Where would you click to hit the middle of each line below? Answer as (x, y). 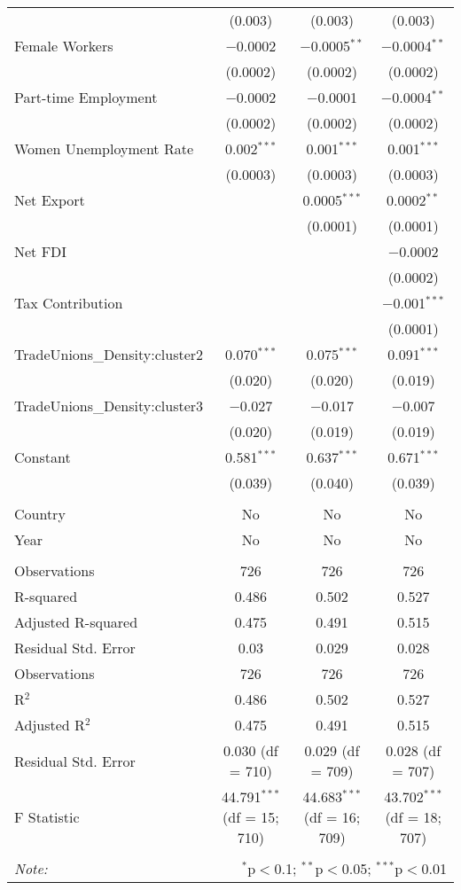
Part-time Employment (86, 97)
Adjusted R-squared (76, 622)
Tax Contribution (69, 303)
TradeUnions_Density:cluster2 (109, 354)
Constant (43, 457)
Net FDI (41, 251)
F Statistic (47, 817)
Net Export (50, 200)
